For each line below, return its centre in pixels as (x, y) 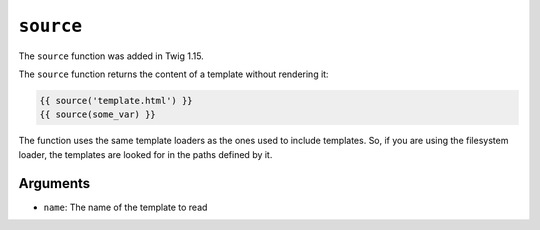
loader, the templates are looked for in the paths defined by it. (145, 154)
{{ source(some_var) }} (98, 114)
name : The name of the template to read (125, 207)
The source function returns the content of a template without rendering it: (173, 74)
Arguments (54, 183)
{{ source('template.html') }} (116, 100)
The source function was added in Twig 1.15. (111, 56)
